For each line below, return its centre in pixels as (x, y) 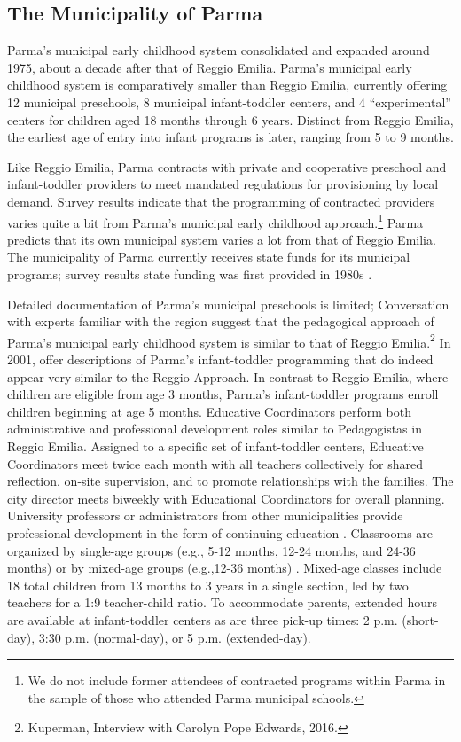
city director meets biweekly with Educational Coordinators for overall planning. (226, 498)
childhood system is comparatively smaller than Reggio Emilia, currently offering (227, 85)
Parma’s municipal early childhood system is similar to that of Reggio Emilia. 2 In (229, 340)
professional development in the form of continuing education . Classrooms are (220, 532)
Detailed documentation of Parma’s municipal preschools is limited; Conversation (228, 304)
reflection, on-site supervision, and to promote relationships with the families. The (230, 481)
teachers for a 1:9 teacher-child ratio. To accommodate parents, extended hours (222, 602)
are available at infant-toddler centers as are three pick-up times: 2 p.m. (203, 619)
